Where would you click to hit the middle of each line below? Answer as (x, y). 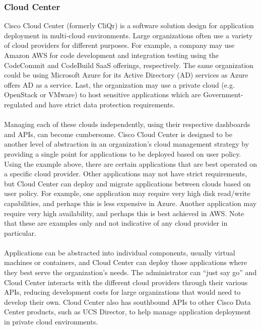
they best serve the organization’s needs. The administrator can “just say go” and (130, 272)
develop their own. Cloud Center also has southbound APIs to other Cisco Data (127, 302)
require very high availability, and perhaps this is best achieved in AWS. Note (124, 213)
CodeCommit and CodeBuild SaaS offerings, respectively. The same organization (129, 65)
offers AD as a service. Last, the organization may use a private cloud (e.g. (119, 84)
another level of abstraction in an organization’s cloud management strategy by (127, 144)
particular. (20, 233)
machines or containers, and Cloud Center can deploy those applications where (126, 262)
